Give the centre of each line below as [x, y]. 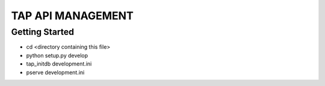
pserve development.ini [55, 72]
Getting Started [43, 32]
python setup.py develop [57, 55]
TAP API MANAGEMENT [72, 16]
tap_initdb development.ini [59, 64]
